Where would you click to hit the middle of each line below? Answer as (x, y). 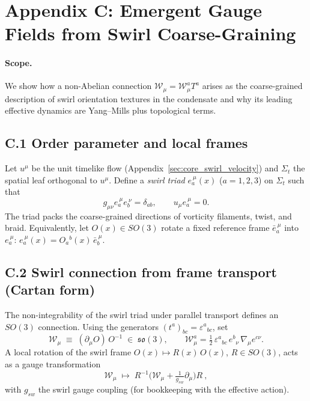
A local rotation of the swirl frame (68, 352)
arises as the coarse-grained (252, 86)
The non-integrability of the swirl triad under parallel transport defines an (142, 314)
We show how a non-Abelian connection (78, 86)
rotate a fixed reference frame (215, 228)
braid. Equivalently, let (47, 228)
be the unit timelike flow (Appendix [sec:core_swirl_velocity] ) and (155, 168)
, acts (288, 352)
